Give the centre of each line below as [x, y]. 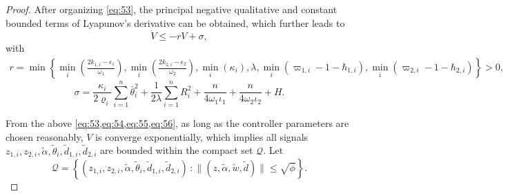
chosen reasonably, [45, 136]
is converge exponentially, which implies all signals [202, 136]
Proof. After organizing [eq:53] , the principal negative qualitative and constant [172, 9]
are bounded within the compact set [177, 150]
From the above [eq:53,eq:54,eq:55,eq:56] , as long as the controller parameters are [177, 123]
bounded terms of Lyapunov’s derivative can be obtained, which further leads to [175, 22]
